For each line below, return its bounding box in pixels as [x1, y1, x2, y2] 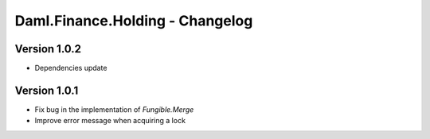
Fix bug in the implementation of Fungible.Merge [34, 104, 194, 114]
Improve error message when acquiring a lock [34, 116, 186, 125]
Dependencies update [34, 64, 107, 73]
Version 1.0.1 [14, 83, 79, 97]
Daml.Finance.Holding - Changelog [14, 12, 253, 29]
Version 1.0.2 [14, 42, 82, 56]
